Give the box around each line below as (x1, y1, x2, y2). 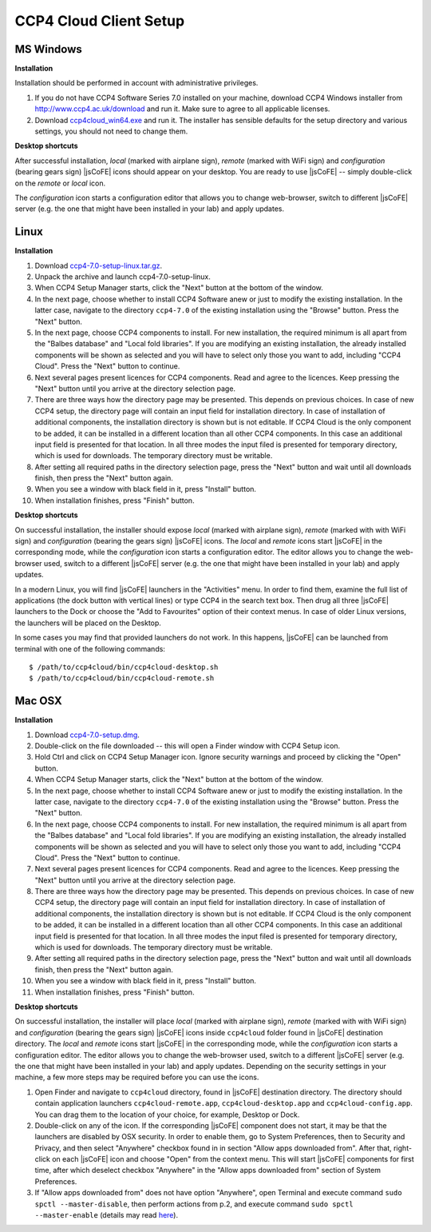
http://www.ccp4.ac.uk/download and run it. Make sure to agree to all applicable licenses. (34, 104, 330, 114)
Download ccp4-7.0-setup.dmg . (34, 730, 140, 740)
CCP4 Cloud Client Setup (14, 12, 185, 30)
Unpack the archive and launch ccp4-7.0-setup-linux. (34, 272, 212, 281)
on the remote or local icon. (14, 178, 106, 188)
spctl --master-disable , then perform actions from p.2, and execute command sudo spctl (34, 1199, 354, 1209)
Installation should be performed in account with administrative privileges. (14, 78, 259, 88)
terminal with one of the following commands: (14, 644, 165, 653)
